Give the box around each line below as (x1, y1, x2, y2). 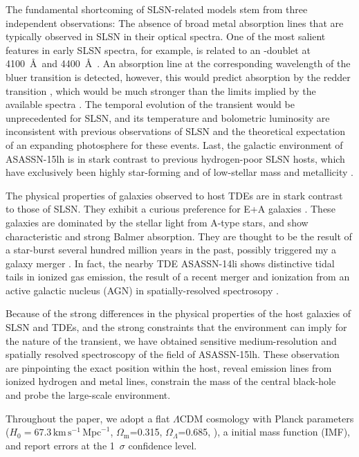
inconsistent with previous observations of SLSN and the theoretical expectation (6, 124, 346, 138)
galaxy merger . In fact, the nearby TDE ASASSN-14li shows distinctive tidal (6, 256, 335, 270)
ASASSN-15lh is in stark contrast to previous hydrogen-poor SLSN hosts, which (6, 151, 345, 165)
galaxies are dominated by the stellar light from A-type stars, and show (6, 215, 309, 229)
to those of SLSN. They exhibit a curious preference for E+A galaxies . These (6, 201, 335, 216)
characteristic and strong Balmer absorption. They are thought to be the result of (6, 228, 352, 243)
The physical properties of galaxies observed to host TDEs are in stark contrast (6, 188, 343, 202)
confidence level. (128, 438, 197, 452)
